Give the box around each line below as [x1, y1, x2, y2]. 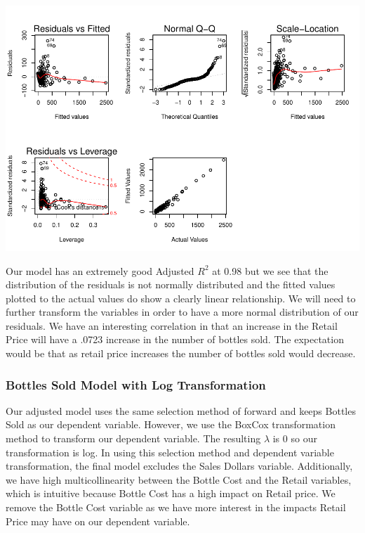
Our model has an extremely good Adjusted [6, 263, 194, 278]
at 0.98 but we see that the [212, 263, 328, 278]
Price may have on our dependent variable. [6, 513, 190, 528]
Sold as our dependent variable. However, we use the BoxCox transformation [6, 417, 336, 432]
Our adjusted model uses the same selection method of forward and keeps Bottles [6, 403, 356, 418]
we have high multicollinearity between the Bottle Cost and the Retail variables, [6, 472, 352, 487]
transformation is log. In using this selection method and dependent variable [6, 444, 334, 459]
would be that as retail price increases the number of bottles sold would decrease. [6, 346, 356, 361]
